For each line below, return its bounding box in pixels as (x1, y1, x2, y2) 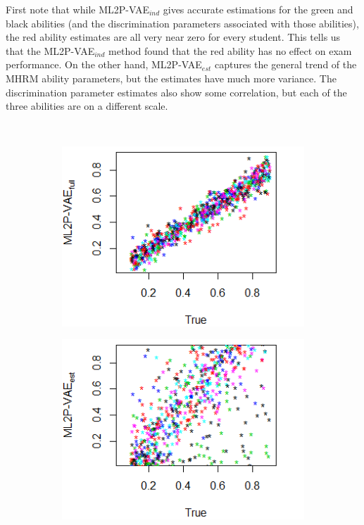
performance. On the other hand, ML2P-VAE (6, 57, 202, 72)
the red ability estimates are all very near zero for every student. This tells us (6, 30, 341, 44)
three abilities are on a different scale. (6, 99, 168, 113)
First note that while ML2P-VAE (6, 2, 149, 16)
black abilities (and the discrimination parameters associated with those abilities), (6, 15, 359, 30)
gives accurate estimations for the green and (163, 2, 353, 16)
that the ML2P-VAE (6, 43, 95, 58)
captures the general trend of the (214, 57, 357, 72)
